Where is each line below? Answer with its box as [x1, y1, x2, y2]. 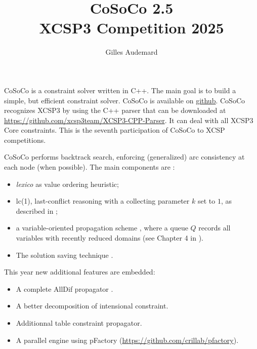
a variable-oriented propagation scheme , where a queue [16, 222, 188, 233]
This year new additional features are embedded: [4, 266, 155, 277]
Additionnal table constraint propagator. [16, 318, 142, 328]
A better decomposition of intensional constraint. [16, 300, 168, 311]
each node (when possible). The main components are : [4, 162, 175, 172]
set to [197, 196, 216, 206]
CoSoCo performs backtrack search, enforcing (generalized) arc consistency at [4, 151, 245, 162]
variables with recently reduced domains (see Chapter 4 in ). [16, 232, 204, 243]
